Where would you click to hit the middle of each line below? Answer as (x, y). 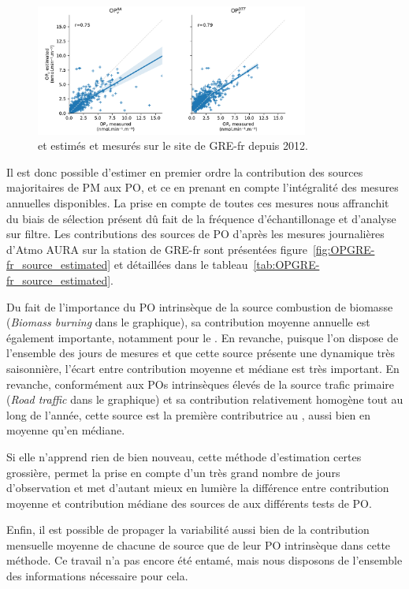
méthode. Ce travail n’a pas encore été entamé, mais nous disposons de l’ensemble (204, 560)
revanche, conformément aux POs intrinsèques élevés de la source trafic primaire (200, 384)
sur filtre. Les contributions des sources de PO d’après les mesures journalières (195, 234)
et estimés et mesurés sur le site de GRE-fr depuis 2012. (173, 145)
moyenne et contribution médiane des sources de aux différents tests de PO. (189, 503)
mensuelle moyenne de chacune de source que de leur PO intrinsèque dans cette (199, 544)
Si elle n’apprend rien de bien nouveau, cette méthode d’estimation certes (184, 456)
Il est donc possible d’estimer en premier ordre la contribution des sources (185, 171)
